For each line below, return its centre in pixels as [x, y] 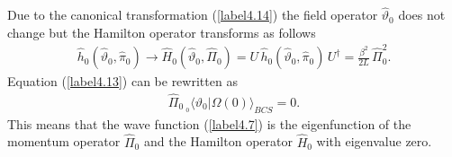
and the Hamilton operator [218, 141]
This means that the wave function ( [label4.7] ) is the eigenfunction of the [209, 123]
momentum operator [64, 141]
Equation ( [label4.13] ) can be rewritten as [122, 81]
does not [422, 15]
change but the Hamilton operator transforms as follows [162, 32]
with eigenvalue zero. [374, 141]
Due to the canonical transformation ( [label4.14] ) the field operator [193, 15]
